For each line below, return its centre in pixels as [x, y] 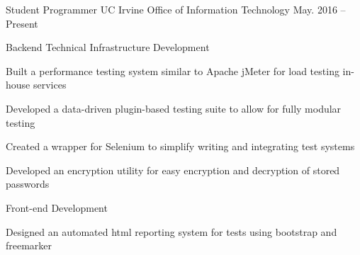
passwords [28, 184]
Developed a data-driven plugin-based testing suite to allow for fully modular [174, 108]
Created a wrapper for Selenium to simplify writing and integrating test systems [180, 146]
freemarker [29, 245]
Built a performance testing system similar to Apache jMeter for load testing [173, 70]
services [50, 85]
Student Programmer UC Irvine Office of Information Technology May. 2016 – [176, 9]
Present [22, 23]
